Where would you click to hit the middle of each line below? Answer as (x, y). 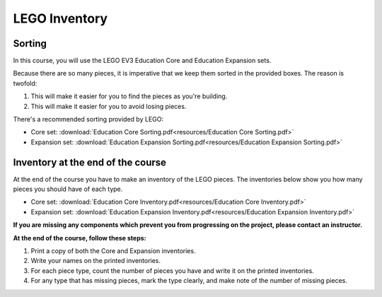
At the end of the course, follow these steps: (80, 238)
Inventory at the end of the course (89, 162)
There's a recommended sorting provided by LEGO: (88, 120)
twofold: (25, 83)
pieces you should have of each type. (68, 189)
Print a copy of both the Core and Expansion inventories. (113, 251)
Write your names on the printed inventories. (96, 261)
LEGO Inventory (60, 18)
